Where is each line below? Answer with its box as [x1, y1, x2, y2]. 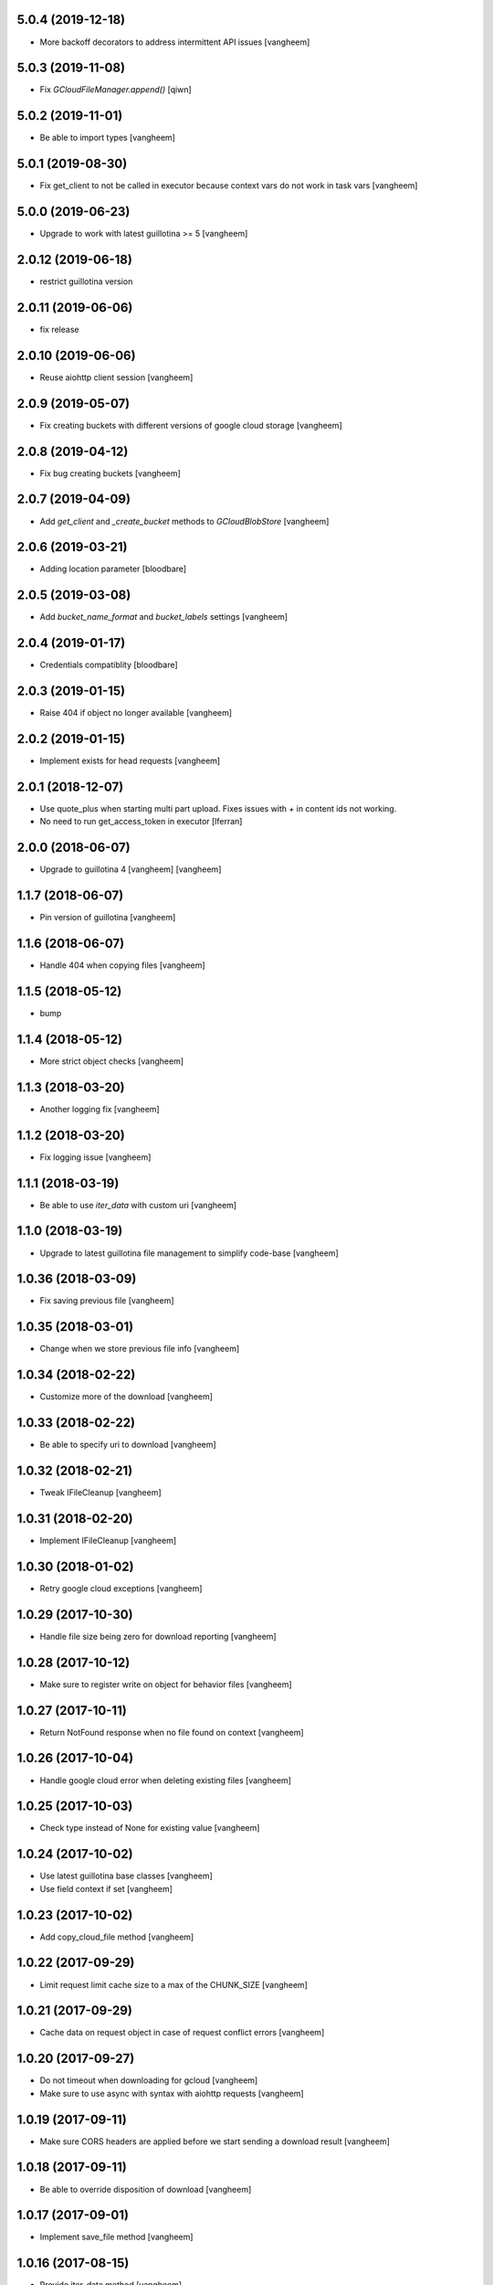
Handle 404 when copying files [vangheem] [39, 960, 205, 971]
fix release [39, 324, 79, 335]
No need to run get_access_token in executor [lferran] [39, 816, 243, 827]
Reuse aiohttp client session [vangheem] [39, 371, 194, 383]
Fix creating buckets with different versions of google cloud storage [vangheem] [39, 420, 342, 430]
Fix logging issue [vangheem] [39, 1152, 152, 1163]
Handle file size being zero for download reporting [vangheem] [39, 1631, 278, 1642]
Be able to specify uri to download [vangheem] [39, 1440, 216, 1451]
